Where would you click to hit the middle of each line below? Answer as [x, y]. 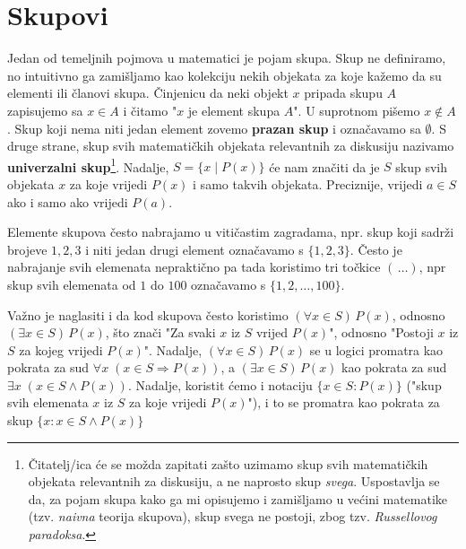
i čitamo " [150, 110]
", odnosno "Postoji [381, 332]
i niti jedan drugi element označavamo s [194, 249]
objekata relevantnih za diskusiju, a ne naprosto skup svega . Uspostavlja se [234, 481]
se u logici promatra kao [376, 349]
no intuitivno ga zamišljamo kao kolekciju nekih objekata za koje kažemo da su [224, 75]
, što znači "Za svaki [160, 332]
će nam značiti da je [324, 166]
